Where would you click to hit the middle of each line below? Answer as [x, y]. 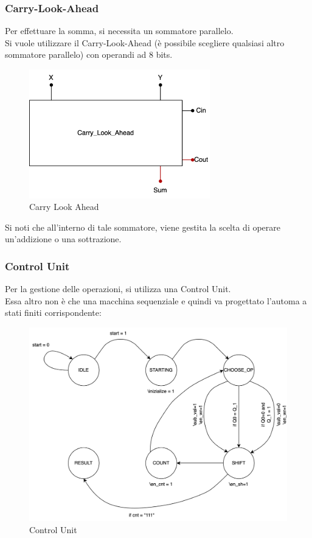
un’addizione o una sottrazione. [63, 239]
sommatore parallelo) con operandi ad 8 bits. [89, 54]
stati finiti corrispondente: [53, 313]
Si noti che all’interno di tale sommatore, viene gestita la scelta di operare [143, 227]
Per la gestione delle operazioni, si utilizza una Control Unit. [118, 289]
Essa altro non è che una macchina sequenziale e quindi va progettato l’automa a [156, 300]
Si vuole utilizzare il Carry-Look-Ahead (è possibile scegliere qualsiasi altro [145, 42]
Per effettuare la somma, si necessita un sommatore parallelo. [119, 31]
